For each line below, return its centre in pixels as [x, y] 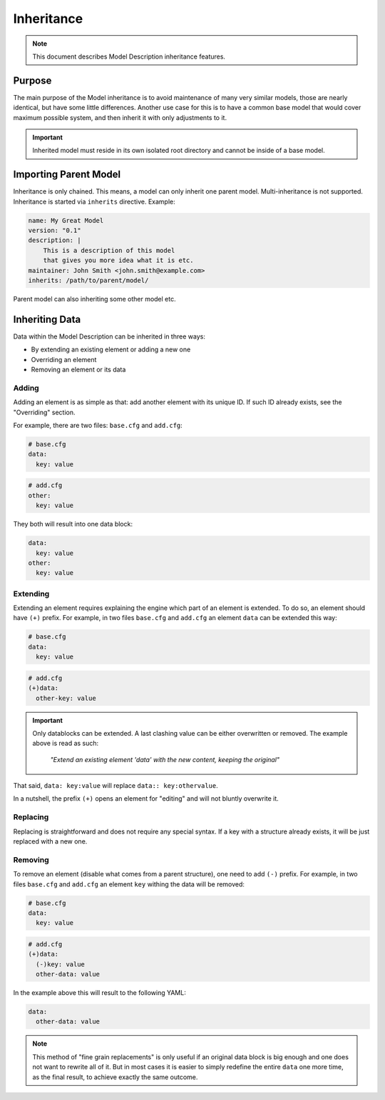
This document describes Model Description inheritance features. [129, 56]
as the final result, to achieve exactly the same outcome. [115, 1077]
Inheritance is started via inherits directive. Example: [94, 201]
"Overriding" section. [44, 412]
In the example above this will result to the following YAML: [100, 993]
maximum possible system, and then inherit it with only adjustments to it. [120, 117]
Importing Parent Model [67, 175]
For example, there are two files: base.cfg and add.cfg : [98, 426]
